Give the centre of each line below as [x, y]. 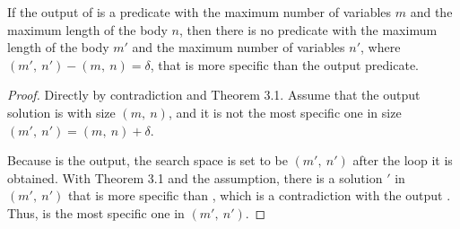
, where [381, 47]
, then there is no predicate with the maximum [308, 29]
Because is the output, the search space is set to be [148, 160]
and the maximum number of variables [239, 47]
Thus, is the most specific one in [96, 212]
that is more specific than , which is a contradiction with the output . [259, 195]
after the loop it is [403, 160]
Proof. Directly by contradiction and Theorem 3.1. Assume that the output [214, 95]
